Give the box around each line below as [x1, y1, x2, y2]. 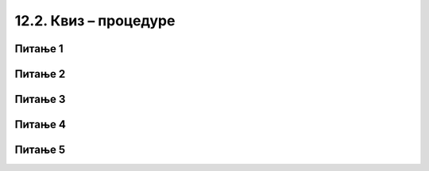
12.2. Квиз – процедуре [14, 12, 176, 29]
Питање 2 [14, 67, 66, 81]
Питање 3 [14, 93, 66, 106]
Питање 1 [14, 42, 64, 55]
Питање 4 [14, 118, 67, 131]
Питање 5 [14, 143, 66, 157]
